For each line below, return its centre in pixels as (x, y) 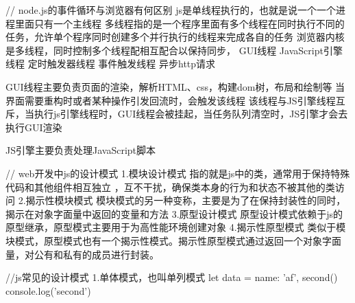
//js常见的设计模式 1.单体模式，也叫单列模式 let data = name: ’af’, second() (172, 277)
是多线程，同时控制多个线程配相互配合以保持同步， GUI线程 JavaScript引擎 (174, 50)
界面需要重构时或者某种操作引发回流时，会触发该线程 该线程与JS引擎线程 (171, 100)
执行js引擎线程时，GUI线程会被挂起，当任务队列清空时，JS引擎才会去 (191, 114)
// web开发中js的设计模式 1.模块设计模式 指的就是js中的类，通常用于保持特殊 (178, 173)
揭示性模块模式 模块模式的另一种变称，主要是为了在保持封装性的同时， (186, 200)
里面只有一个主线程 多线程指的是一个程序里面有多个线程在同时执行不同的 (180, 23)
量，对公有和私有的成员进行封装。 (82, 254)
